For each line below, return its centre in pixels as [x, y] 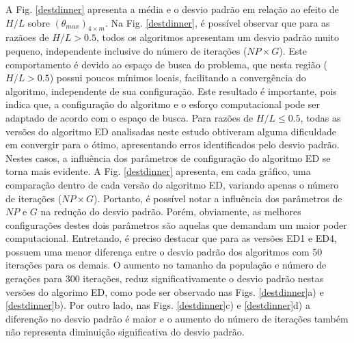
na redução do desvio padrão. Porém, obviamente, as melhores [171, 211]
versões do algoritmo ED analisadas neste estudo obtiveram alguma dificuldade [171, 131]
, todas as [321, 117]
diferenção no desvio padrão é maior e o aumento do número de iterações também [177, 318]
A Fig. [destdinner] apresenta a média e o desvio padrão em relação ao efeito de [172, 9]
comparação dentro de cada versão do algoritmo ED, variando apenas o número [172, 184]
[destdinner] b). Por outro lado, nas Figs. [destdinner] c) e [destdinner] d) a [158, 305]
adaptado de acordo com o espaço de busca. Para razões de [130, 117]
